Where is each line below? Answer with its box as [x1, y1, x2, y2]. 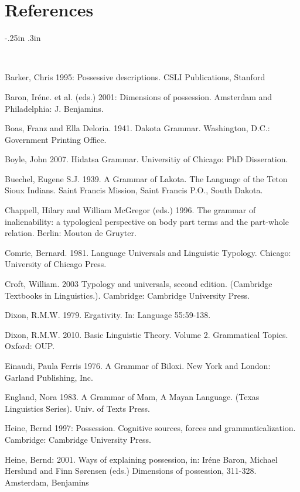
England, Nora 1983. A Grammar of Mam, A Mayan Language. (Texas [5, 391, 260, 403]
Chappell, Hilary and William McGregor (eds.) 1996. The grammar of [5, 204, 256, 216]
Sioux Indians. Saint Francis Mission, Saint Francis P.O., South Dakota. [5, 184, 263, 196]
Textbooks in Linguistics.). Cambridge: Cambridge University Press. [5, 289, 250, 301]
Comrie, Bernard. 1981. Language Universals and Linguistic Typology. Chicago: [5, 246, 291, 258]
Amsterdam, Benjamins [5, 476, 89, 488]
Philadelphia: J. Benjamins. [5, 102, 104, 114]
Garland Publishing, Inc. [5, 371, 93, 383]
